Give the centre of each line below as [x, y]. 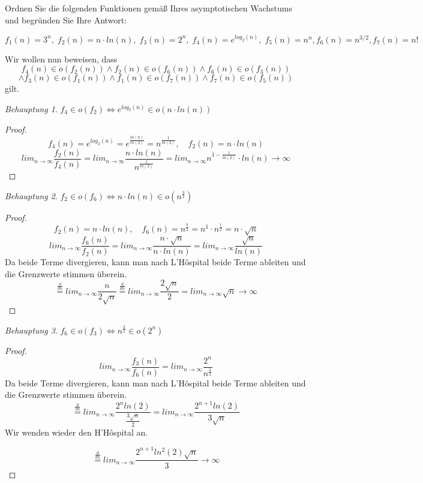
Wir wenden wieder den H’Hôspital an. [76, 432]
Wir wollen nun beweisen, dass [61, 58]
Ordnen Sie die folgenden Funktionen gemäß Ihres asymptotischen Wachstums [149, 8]
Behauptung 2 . [31, 195]
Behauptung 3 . [31, 330]
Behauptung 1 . [31, 108]
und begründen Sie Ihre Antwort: [66, 19]
